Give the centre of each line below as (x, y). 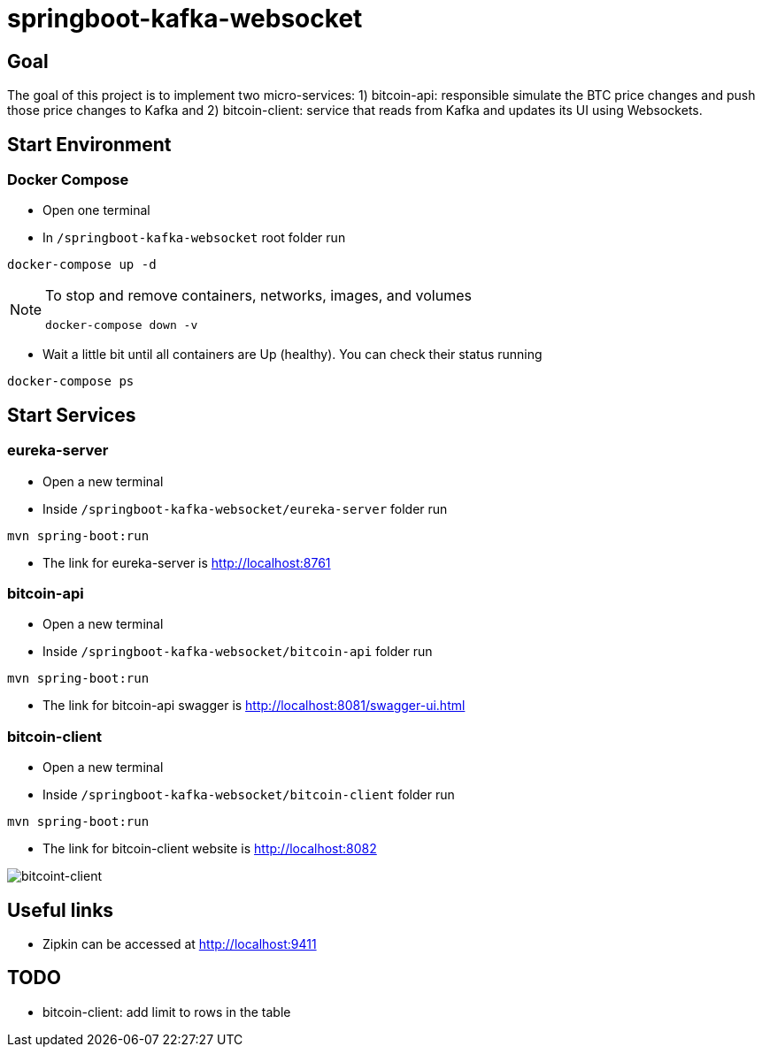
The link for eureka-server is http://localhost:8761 (187, 562)
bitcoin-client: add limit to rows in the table (167, 1012)
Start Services (72, 415)
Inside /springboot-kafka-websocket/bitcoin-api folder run (238, 652)
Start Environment (89, 144)
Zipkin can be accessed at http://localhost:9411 (180, 943)
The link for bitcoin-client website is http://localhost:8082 (210, 849)
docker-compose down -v (122, 325)
